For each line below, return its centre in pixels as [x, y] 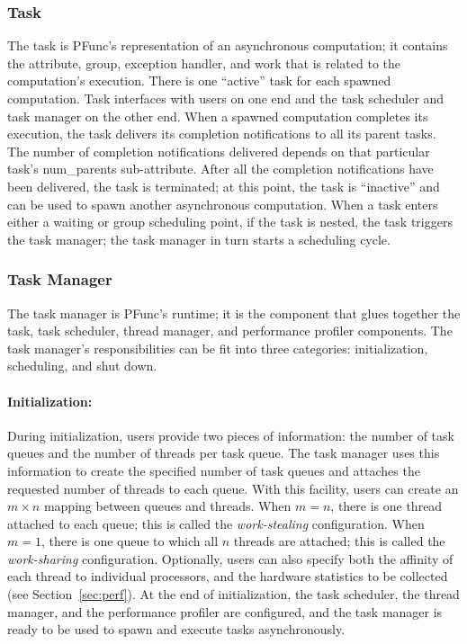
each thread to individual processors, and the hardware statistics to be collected [228, 576]
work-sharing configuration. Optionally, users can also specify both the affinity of [230, 558]
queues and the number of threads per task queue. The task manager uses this [224, 453]
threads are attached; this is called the [339, 541]
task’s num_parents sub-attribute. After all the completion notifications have [220, 169]
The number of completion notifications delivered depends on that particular [219, 151]
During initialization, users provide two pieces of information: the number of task [231, 435]
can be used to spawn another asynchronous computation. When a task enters [223, 204]
